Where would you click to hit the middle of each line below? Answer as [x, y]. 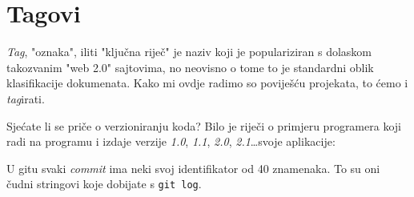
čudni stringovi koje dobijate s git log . [104, 184]
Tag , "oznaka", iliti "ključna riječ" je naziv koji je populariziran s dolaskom [189, 52]
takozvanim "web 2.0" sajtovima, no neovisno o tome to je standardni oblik [190, 67]
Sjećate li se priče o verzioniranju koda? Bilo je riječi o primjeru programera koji [204, 125]
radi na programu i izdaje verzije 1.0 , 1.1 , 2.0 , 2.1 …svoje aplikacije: [171, 141]
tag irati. [26, 98]
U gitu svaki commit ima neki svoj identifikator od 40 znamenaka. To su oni [193, 168]
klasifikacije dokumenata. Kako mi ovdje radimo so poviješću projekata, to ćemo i [207, 83]
